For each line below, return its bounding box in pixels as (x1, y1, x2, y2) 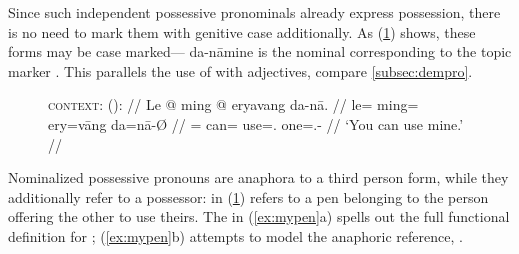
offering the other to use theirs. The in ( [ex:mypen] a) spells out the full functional (8, 206, 510, 227)
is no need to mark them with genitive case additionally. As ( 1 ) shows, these (8, 21, 476, 42)
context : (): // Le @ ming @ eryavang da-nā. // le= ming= (48, 94, 419, 115)
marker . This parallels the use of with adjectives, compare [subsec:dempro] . (8, 60, 473, 81)
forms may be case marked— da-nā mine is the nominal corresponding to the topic (8, 41, 512, 62)
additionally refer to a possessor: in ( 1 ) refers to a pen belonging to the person (8, 186, 489, 207)
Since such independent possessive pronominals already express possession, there (8, 2, 501, 22)
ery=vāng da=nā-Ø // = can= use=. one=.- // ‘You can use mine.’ (48, 113, 464, 134)
